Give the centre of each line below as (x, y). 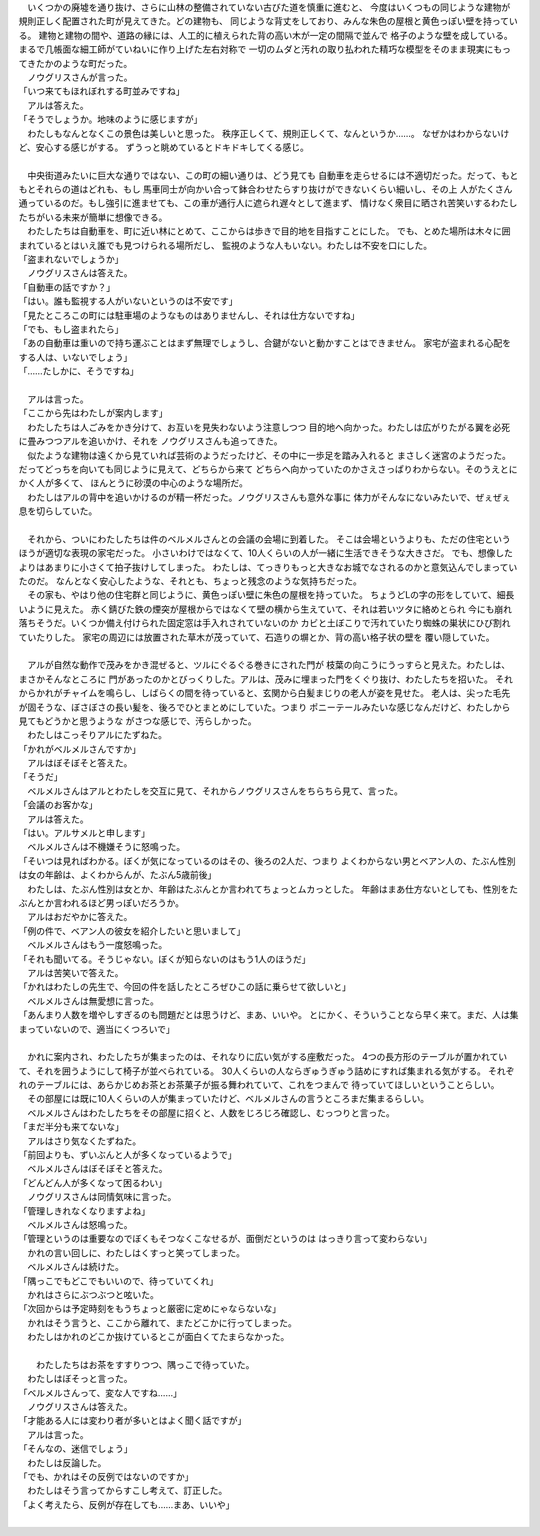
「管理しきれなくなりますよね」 (84, 1211)
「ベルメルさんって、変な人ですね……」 (100, 1392)
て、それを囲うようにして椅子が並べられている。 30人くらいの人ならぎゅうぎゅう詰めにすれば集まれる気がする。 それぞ (266, 1071)
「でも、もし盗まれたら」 (71, 329)
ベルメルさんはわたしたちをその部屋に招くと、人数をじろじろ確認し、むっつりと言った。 (210, 1112)
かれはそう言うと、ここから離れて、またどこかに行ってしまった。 (161, 1322)
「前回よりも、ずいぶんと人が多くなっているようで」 (127, 1155)
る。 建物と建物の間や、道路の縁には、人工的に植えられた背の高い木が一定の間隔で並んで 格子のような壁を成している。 (266, 35)
